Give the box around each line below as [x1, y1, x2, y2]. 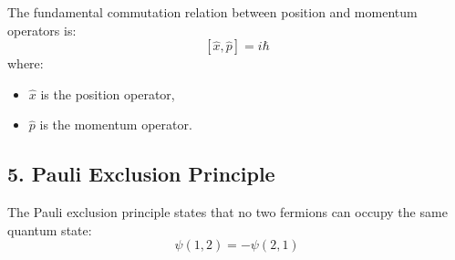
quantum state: [7, 220, 92, 239]
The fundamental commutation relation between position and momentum [7, 3, 418, 21]
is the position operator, [40, 84, 175, 103]
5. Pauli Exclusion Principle [7, 160, 275, 188]
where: [7, 54, 44, 73]
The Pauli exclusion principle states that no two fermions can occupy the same [7, 203, 448, 222]
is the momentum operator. [39, 115, 192, 134]
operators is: [7, 20, 77, 39]
